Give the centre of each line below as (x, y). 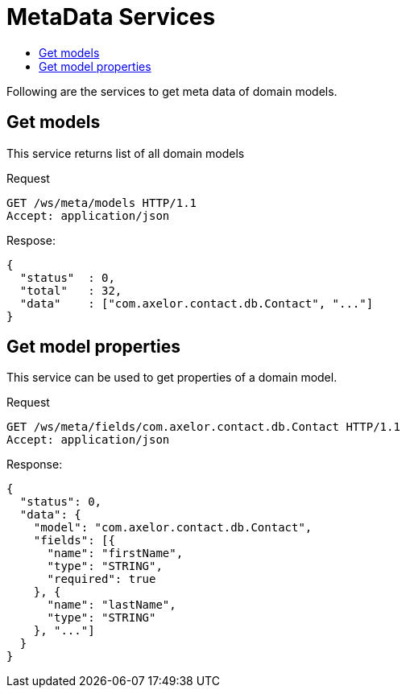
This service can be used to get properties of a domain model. (172, 378)
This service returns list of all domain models (126, 153)
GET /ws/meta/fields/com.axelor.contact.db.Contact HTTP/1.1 (203, 427)
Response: (35, 465)
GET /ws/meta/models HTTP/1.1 (102, 202)
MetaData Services (111, 17)
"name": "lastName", (112, 605)
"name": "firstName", (115, 554)
